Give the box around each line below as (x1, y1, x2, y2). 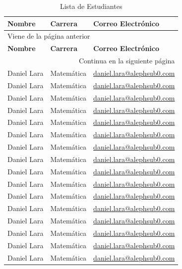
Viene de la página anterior (7, 31, 90, 41)
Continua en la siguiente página (79, 55, 175, 66)
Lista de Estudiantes (60, 1, 122, 11)
